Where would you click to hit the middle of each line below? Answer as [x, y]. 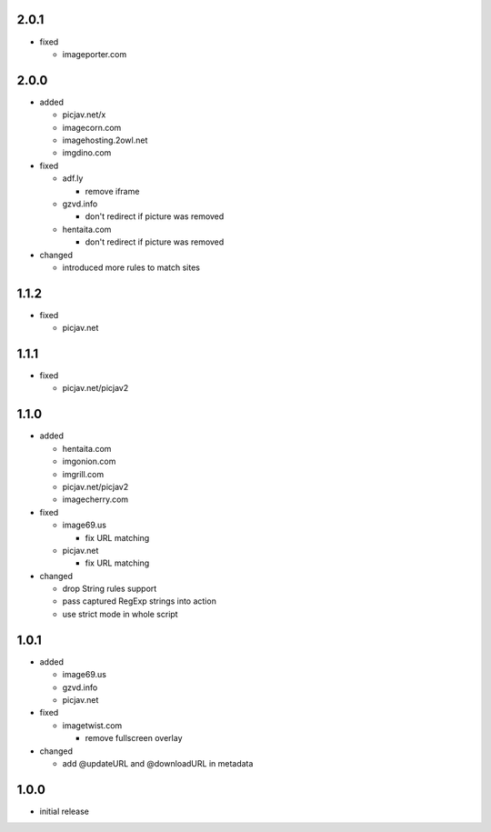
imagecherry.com [95, 499]
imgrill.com [83, 474]
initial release [65, 811]
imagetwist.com [92, 725]
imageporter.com [95, 54]
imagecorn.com [92, 127]
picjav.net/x [84, 115]
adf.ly [73, 178]
